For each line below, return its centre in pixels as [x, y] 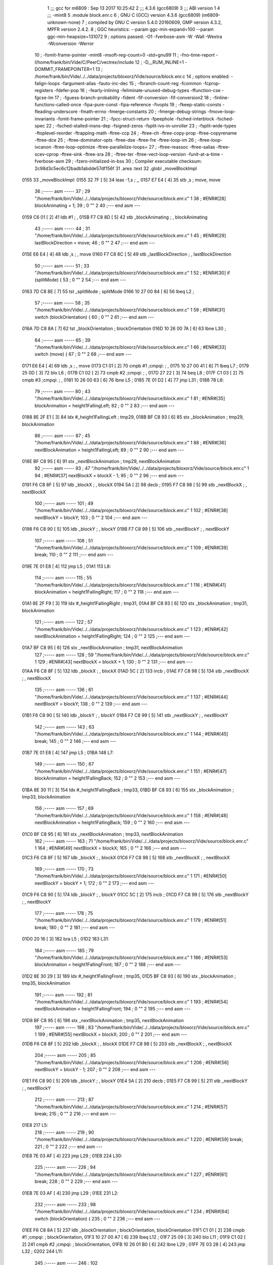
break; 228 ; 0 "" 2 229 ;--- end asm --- [76, 1182]
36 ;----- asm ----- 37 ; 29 [62, 191]
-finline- [221, 97]
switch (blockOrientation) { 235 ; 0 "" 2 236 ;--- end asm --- [97, 1218]
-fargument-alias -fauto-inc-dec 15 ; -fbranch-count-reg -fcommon [131, 83]
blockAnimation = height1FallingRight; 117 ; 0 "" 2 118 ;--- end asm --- [107, 592]
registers [44, 91]
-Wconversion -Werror [71, 44]
